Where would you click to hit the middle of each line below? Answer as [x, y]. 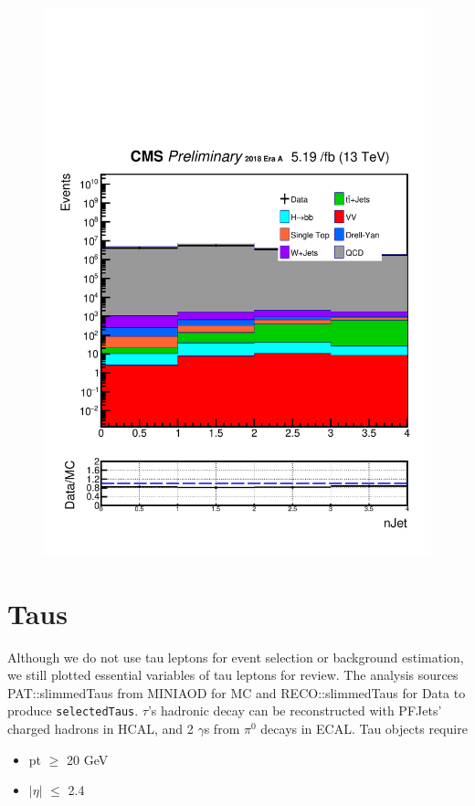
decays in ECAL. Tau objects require [364, 729]
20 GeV [88, 759]
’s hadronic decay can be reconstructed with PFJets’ [295, 711]
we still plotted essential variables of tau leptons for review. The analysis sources [233, 675]
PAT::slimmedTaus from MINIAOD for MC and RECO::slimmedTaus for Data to [237, 692]
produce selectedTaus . [73, 711]
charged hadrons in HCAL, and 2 [100, 729]
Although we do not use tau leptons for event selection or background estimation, [236, 657]
